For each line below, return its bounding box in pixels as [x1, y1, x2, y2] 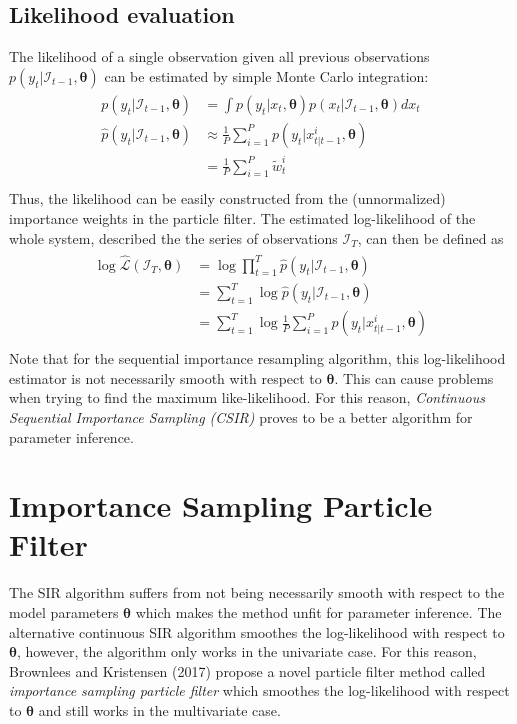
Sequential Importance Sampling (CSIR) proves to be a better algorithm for [9, 406, 473, 427]
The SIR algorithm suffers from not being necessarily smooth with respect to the [9, 582, 505, 603]
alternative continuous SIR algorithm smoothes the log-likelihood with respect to [9, 621, 505, 642]
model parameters [9, 602, 119, 622]
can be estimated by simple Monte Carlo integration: [104, 65, 429, 86]
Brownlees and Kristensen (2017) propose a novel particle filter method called [9, 660, 486, 681]
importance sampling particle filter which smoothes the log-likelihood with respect [9, 680, 510, 701]
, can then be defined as [357, 227, 504, 248]
